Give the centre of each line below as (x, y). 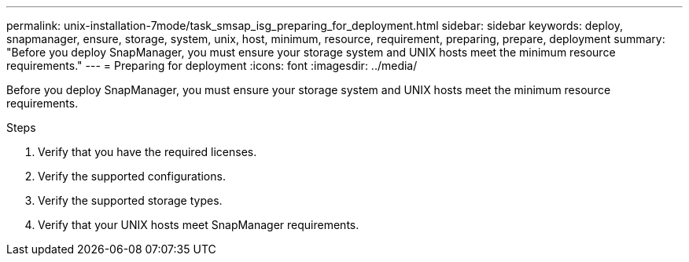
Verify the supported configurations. (132, 176)
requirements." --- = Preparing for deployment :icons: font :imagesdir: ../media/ (212, 65)
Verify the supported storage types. (130, 200)
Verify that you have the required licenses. (147, 152)
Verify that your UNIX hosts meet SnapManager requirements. (199, 225)
